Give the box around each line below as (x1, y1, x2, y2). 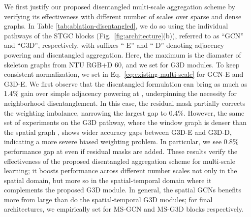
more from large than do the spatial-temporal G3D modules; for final (4, 194, 213, 204)
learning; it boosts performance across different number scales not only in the (4, 165, 237, 176)
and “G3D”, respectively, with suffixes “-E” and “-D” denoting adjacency (4, 40, 224, 50)
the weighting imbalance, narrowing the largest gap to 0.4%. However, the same (4, 107, 245, 118)
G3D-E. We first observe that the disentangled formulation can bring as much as (4, 78, 248, 89)
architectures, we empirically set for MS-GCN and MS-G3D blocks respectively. (4, 204, 244, 214)
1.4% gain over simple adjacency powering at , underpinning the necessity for (4, 88, 237, 98)
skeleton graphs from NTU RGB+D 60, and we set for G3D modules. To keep (4, 59, 240, 69)
